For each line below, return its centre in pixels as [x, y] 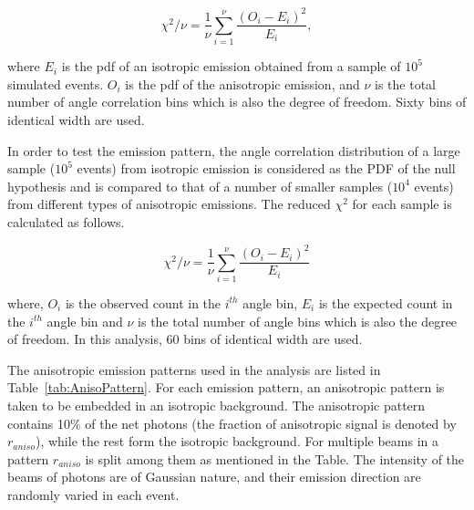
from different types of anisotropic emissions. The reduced [169, 204]
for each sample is [402, 204]
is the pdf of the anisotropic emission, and [242, 83]
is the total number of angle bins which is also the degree [298, 321]
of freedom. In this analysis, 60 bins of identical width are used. [185, 339]
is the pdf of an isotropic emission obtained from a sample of [231, 66]
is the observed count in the [143, 302]
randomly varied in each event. [93, 494]
